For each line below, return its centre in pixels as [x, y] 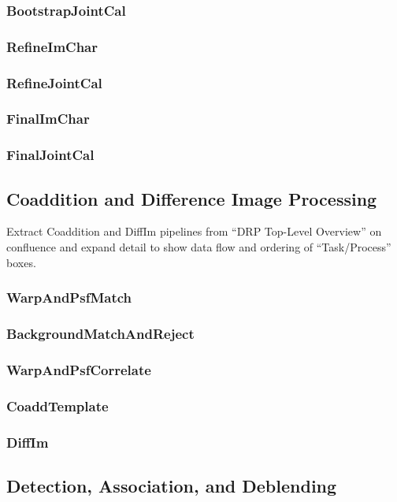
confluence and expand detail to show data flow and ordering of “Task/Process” [199, 247]
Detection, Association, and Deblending [172, 485]
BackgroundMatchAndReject [100, 333]
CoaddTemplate [58, 405]
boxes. [21, 262]
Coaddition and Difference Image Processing [192, 198]
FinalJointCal [50, 155]
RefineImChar [52, 46]
